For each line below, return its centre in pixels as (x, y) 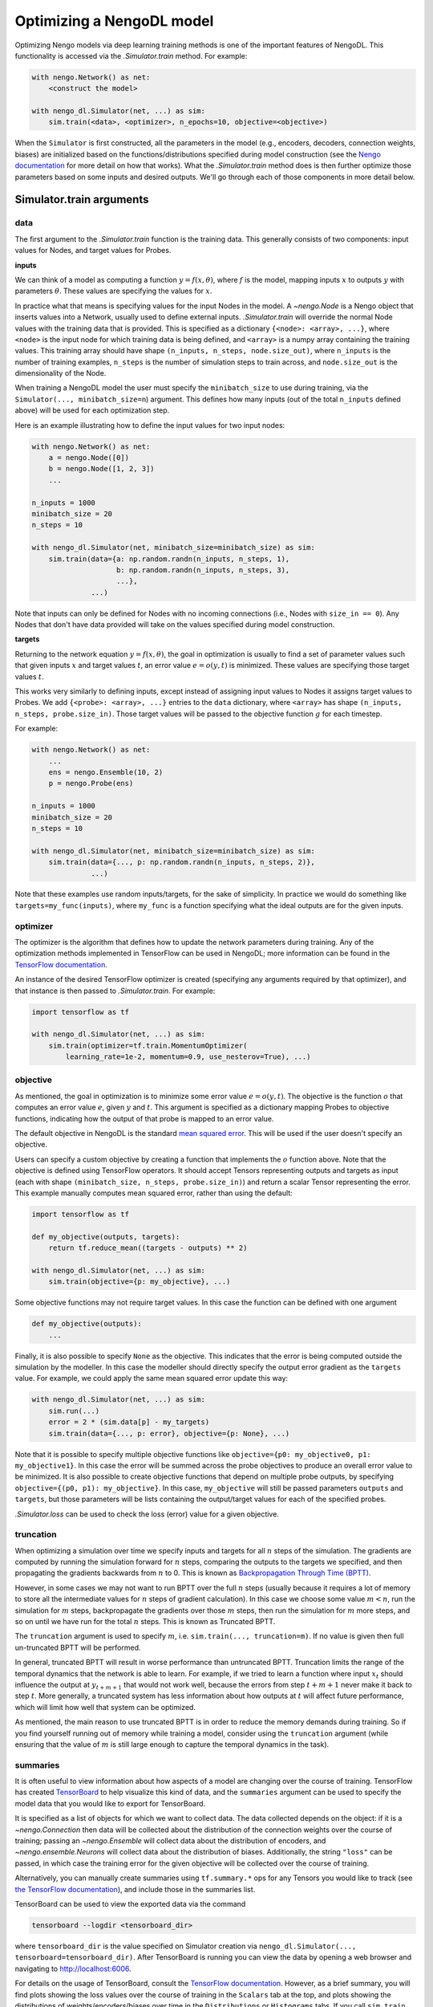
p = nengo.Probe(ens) (91, 784)
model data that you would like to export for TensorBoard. (110, 1803)
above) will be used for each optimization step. (92, 410)
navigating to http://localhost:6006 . (73, 1968)
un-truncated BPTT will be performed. (78, 1647)
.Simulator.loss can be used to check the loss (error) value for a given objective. (147, 1514)
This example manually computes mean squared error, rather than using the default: (154, 1193)
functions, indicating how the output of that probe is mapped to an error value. (144, 1118)
